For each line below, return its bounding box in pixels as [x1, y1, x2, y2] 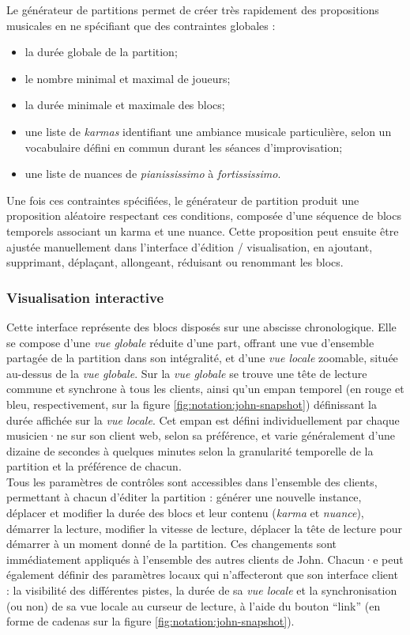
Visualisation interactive [6, 287, 164, 307]
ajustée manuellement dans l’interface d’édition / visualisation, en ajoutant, [6, 238, 373, 255]
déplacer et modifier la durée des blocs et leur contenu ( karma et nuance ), [6, 505, 364, 521]
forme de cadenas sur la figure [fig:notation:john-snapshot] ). [6, 613, 295, 629]
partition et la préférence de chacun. [6, 458, 182, 474]
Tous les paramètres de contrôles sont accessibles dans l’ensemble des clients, [6, 473, 378, 489]
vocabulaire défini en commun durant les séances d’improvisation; [24, 138, 343, 155]
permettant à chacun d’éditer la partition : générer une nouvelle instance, [6, 489, 362, 505]
